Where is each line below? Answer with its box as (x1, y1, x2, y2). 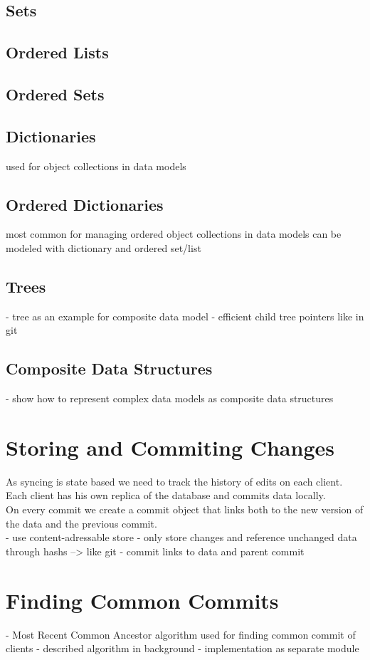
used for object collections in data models (6, 158, 186, 173)
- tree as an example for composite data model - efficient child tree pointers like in (6, 308, 364, 323)
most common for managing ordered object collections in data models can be (6, 226, 342, 241)
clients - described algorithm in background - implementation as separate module (6, 641, 359, 656)
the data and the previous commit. (6, 515, 157, 530)
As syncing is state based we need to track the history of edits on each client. (6, 473, 343, 488)
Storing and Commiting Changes (6, 432, 334, 461)
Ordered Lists (6, 41, 109, 63)
